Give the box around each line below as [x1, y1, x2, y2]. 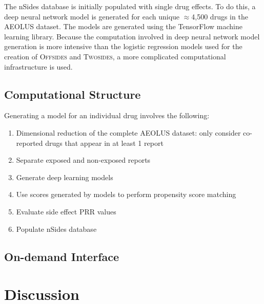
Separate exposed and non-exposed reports [16, 155, 151, 165]
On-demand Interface [4, 248, 119, 264]
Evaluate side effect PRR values [16, 206, 116, 216]
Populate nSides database [16, 223, 97, 234]
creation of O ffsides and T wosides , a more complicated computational [4, 51, 226, 61]
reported [16, 137, 43, 148]
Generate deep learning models [16, 171, 113, 182]
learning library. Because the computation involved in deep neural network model [4, 31, 260, 41]
